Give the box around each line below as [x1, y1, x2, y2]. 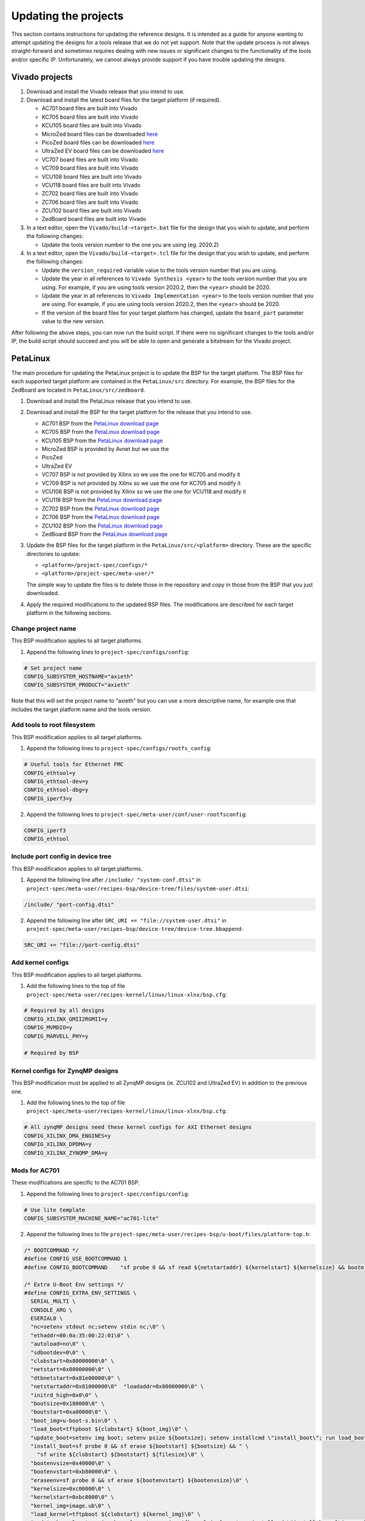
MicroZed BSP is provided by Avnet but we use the [41, 445, 170, 453]
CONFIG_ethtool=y [24, 770, 76, 776]
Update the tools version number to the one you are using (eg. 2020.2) [41, 241, 219, 248]
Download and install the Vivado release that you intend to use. [26, 88, 185, 95]
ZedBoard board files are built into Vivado [41, 215, 147, 223]
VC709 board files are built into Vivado [41, 164, 139, 172]
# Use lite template [24, 1206, 85, 1213]
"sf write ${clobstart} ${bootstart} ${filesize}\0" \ [36, 1451, 204, 1458]
